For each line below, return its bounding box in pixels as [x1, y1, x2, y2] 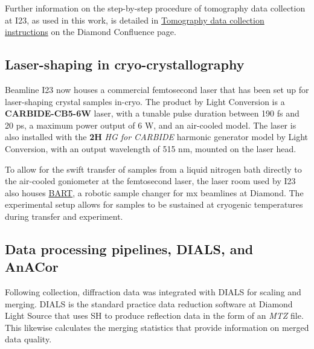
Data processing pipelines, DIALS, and [5, 239, 254, 258]
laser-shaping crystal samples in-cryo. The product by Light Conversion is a [5, 95, 285, 107]
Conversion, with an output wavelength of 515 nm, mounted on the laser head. [5, 142, 296, 155]
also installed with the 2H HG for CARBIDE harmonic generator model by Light [5, 130, 309, 143]
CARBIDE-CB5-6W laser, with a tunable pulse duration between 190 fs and [5, 107, 300, 120]
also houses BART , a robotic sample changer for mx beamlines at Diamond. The [5, 186, 304, 199]
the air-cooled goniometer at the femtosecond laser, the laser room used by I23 [5, 174, 296, 187]
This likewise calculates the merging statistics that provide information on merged [5, 321, 309, 333]
